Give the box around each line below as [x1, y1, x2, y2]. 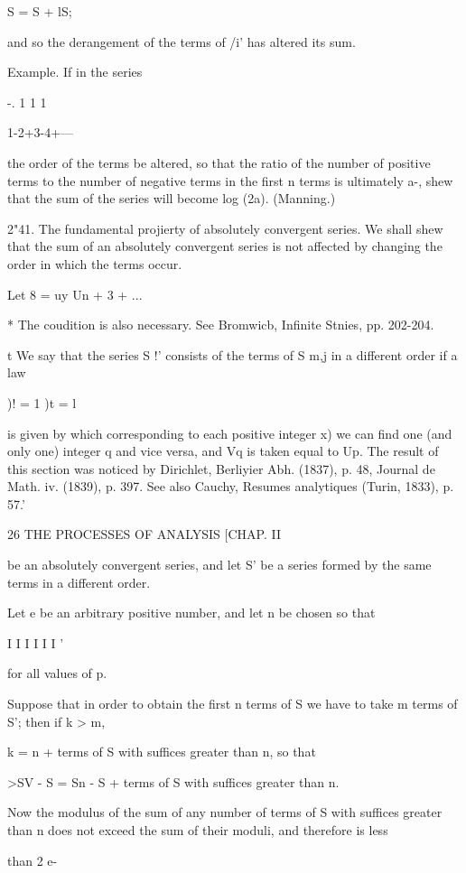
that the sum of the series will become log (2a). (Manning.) [7, 189, 336, 208]
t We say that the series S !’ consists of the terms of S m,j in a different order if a [7, 345, 458, 364]
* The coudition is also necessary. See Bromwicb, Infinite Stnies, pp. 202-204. [7, 315, 434, 334]
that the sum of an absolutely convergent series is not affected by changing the [7, 237, 443, 255]
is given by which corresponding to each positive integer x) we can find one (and [7, 423, 452, 442]
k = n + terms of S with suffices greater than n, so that [7, 742, 316, 761]
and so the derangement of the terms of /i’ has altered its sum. [7, 32, 356, 51]
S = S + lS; [7, 2, 72, 20]
